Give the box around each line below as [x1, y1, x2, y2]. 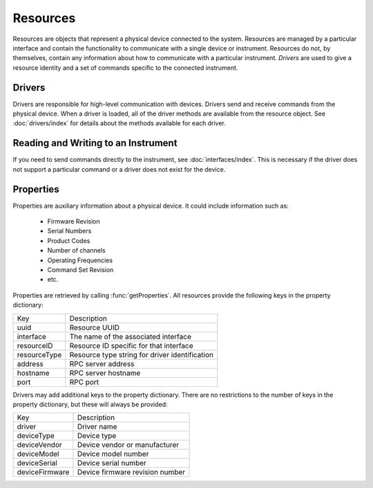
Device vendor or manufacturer [77, 440, 180, 450]
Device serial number [77, 458, 146, 468]
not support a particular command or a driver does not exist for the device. [12, 165, 226, 173]
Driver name [77, 422, 117, 432]
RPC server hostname [69, 368, 141, 377]
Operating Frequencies [47, 256, 113, 264]
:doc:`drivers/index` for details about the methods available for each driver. [12, 119, 226, 127]
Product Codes [47, 236, 90, 245]
